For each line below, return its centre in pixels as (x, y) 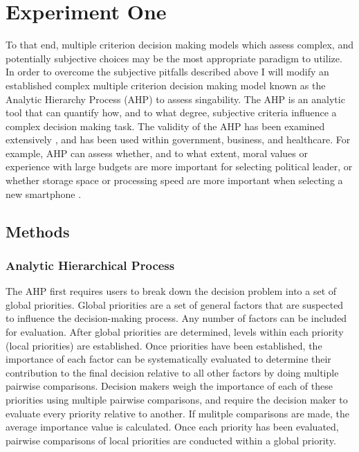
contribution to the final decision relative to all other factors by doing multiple (172, 372)
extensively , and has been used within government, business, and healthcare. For (178, 139)
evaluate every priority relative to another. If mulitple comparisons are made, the (178, 413)
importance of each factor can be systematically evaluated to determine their (168, 359)
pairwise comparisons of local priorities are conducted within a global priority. (171, 440)
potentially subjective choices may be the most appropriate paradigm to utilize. (174, 58)
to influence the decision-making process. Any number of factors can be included (176, 318)
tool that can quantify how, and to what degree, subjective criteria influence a (171, 112)
